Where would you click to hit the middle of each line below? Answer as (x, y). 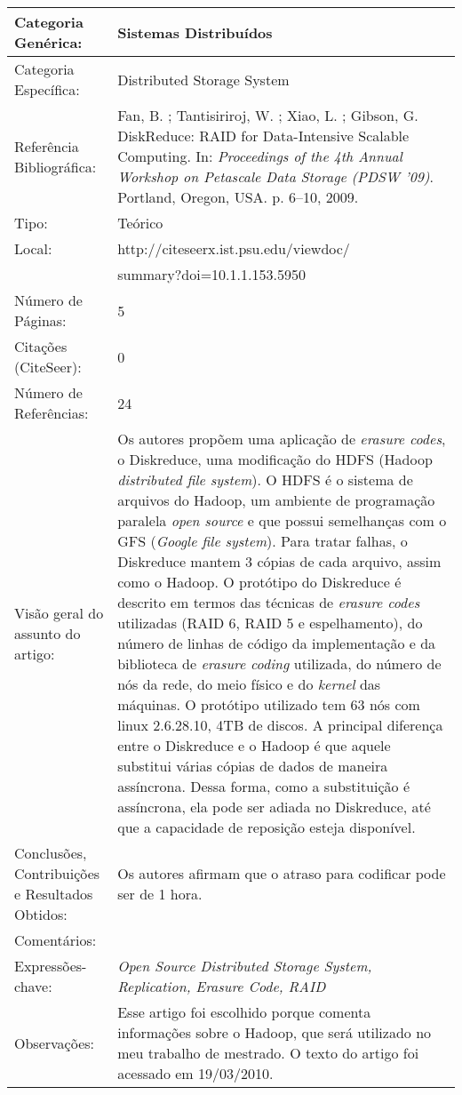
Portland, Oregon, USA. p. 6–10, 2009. (238, 197)
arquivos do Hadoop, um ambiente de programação (276, 500)
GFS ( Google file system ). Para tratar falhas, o (263, 541)
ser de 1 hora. (160, 894)
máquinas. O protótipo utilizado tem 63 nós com (269, 704)
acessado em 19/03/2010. (195, 1073)
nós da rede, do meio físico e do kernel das (249, 684)
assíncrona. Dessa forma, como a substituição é (263, 786)
